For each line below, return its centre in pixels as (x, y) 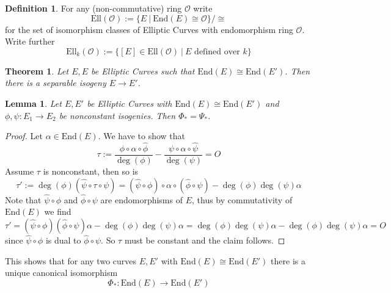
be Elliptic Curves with (130, 103)
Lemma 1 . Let (33, 103)
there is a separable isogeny (56, 83)
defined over (217, 52)
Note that (23, 199)
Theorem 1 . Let (37, 71)
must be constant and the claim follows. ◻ (205, 240)
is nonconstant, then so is (91, 171)
